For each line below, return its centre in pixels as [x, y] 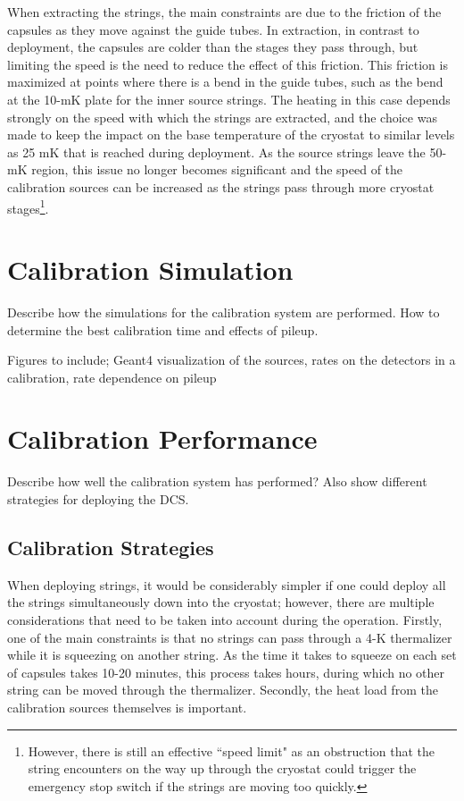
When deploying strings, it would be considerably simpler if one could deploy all [227, 584]
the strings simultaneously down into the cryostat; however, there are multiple [221, 602]
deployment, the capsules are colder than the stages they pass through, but [213, 47]
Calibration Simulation [150, 269]
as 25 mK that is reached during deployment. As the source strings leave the [216, 152]
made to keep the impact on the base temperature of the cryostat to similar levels [231, 135]
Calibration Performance [162, 438]
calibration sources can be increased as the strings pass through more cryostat [221, 186]
